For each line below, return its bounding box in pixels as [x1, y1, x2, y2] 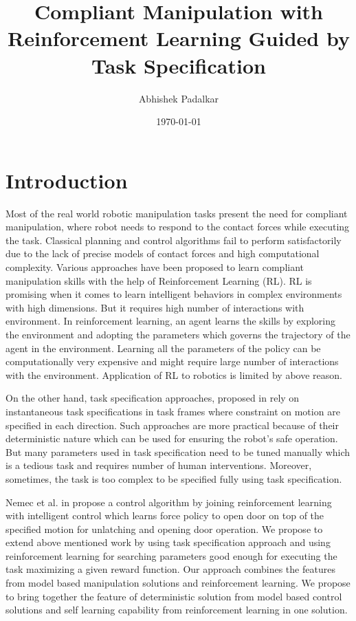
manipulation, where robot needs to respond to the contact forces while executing [5, 219, 350, 234]
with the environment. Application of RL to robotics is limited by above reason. [5, 367, 342, 382]
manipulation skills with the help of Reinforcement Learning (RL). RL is [5, 273, 312, 287]
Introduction [5, 166, 128, 194]
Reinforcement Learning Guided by [8, 24, 350, 52]
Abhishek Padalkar [138, 91, 219, 105]
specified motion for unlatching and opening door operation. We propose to [5, 521, 323, 536]
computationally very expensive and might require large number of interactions [5, 354, 339, 369]
